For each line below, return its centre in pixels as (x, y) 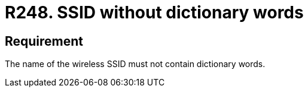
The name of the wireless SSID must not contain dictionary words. (135, 64)
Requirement (44, 41)
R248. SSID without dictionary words (154, 12)
